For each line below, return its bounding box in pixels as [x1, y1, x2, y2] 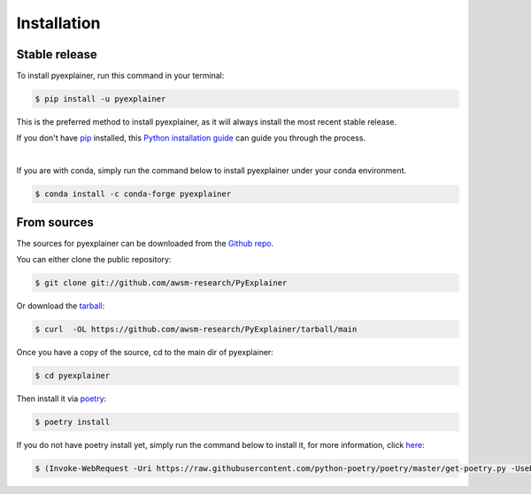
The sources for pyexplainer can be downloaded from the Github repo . [16, 238, 274, 248]
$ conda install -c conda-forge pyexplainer [35, 189, 232, 199]
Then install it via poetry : [16, 393, 107, 404]
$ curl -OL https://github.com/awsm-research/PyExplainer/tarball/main [35, 324, 358, 335]
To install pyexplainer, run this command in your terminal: [16, 71, 225, 81]
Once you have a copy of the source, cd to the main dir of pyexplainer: [16, 347, 273, 358]
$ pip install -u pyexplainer [35, 94, 166, 104]
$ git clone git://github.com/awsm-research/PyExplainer [35, 278, 288, 288]
